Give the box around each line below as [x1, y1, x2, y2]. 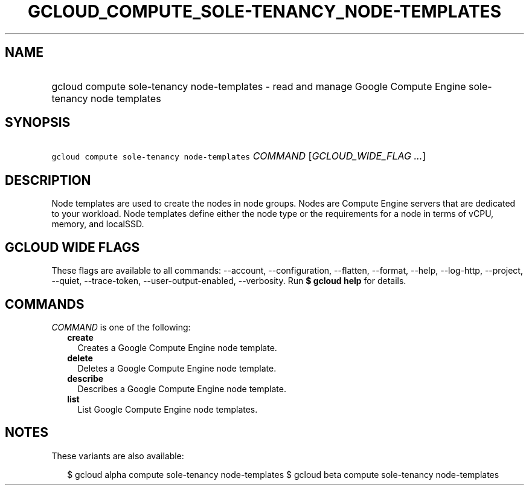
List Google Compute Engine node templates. [77, 404, 258, 414]
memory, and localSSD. [51, 219, 144, 230]
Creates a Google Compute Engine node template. [77, 342, 277, 353]
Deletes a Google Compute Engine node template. [77, 363, 277, 373]
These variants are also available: [51, 450, 184, 461]
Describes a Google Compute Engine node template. [77, 383, 286, 394]
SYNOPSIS [5, 115, 71, 131]
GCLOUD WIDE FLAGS [5, 239, 140, 255]
